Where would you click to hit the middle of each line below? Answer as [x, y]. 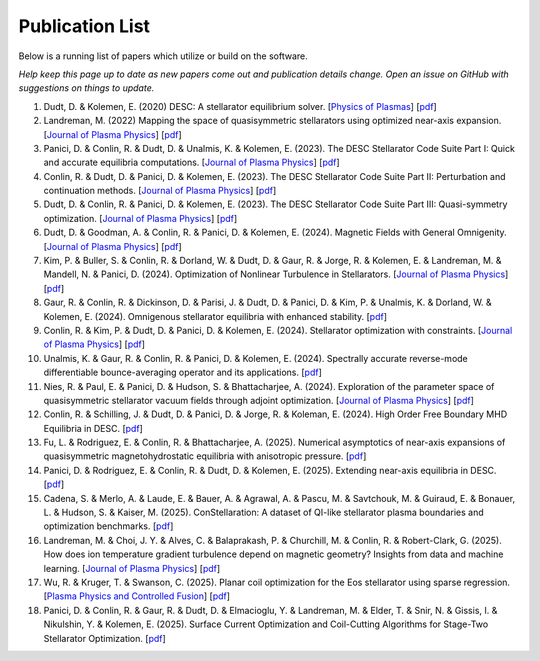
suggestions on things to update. [86, 88]
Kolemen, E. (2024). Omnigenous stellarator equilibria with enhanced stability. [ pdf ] [215, 316]
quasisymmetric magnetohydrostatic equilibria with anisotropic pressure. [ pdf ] [205, 456]
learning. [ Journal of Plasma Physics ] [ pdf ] [132, 568]
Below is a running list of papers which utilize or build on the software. [163, 56]
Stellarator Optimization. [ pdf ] [105, 638]
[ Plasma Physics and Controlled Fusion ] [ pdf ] [136, 596]
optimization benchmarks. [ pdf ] [108, 526]
